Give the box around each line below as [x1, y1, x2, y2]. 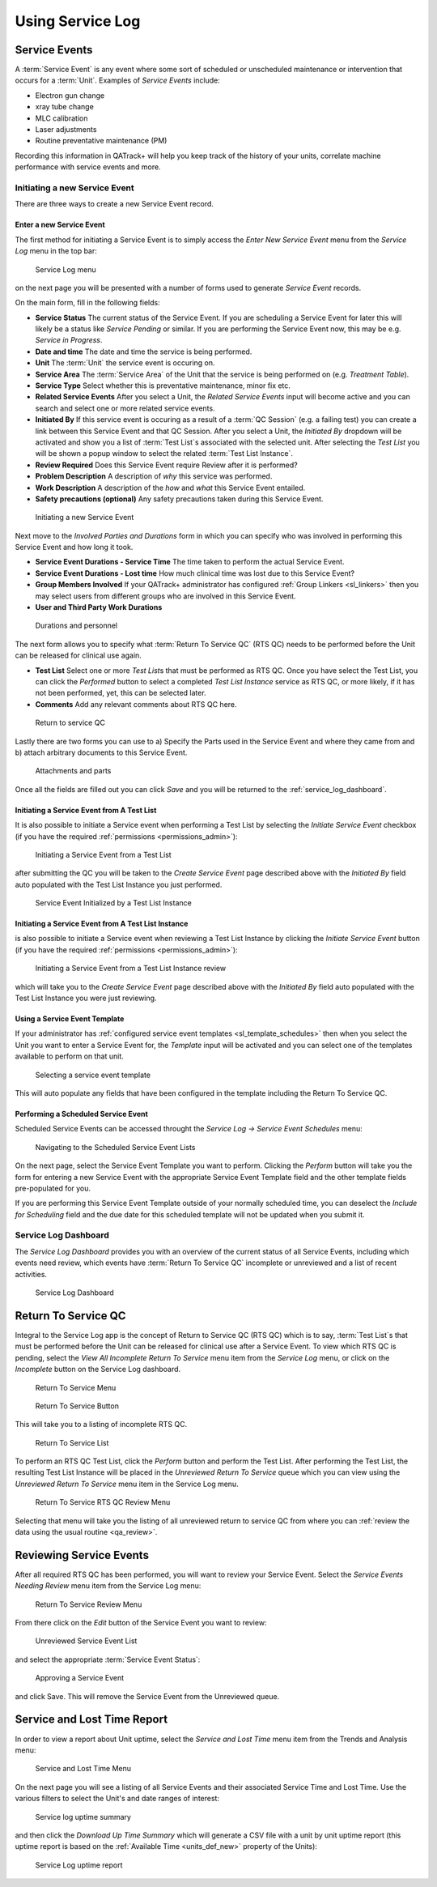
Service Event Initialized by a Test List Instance [35, 898, 192, 908]
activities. [15, 1269, 48, 1279]
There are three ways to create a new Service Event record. [15, 199, 214, 209]
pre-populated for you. [15, 1183, 91, 1193]
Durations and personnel [35, 620, 118, 631]
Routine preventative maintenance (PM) [35, 136, 168, 146]
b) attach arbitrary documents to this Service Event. [15, 748, 188, 757]
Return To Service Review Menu [35, 1599, 142, 1609]
